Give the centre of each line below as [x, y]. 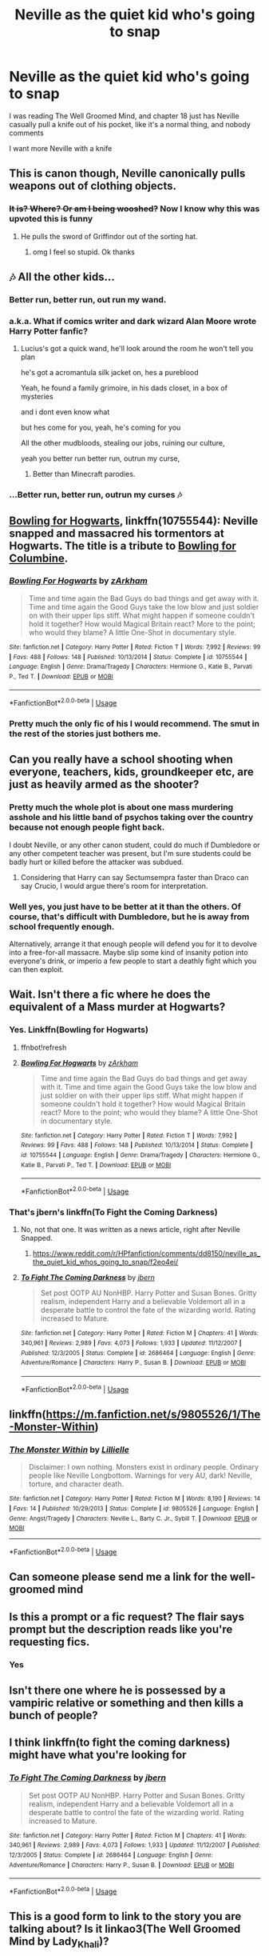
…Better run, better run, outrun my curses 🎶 [96, 495]
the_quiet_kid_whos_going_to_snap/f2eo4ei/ [105, 1262]
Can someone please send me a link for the [119, 1577]
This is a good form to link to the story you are [125, 1916]
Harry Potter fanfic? [49, 331]
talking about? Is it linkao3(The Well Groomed [125, 1929]
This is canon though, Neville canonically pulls [127, 174]
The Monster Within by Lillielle [69, 1450]
